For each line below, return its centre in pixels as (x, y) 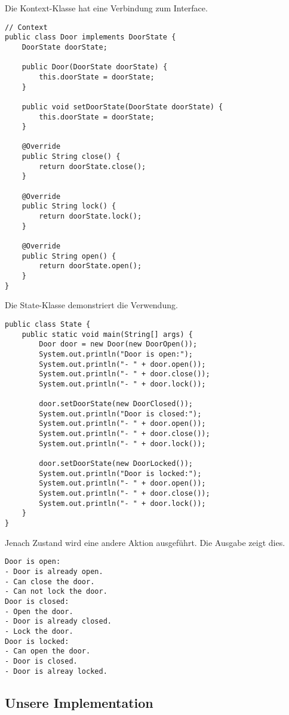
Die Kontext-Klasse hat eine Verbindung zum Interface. (106, 8)
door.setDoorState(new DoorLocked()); (116, 464)
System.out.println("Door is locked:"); (120, 473)
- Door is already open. (54, 571)
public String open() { (69, 256)
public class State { (48, 324)
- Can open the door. (48, 651)
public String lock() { (69, 206)
